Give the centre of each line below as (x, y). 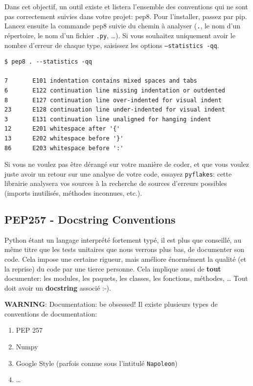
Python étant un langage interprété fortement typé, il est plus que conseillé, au (123, 239)
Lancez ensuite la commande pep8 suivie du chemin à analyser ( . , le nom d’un (123, 26)
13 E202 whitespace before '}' (64, 138)
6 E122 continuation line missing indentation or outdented (115, 90)
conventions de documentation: (51, 313)
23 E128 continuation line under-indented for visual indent (115, 110)
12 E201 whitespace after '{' (62, 129)
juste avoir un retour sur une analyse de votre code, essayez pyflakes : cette (118, 173)
